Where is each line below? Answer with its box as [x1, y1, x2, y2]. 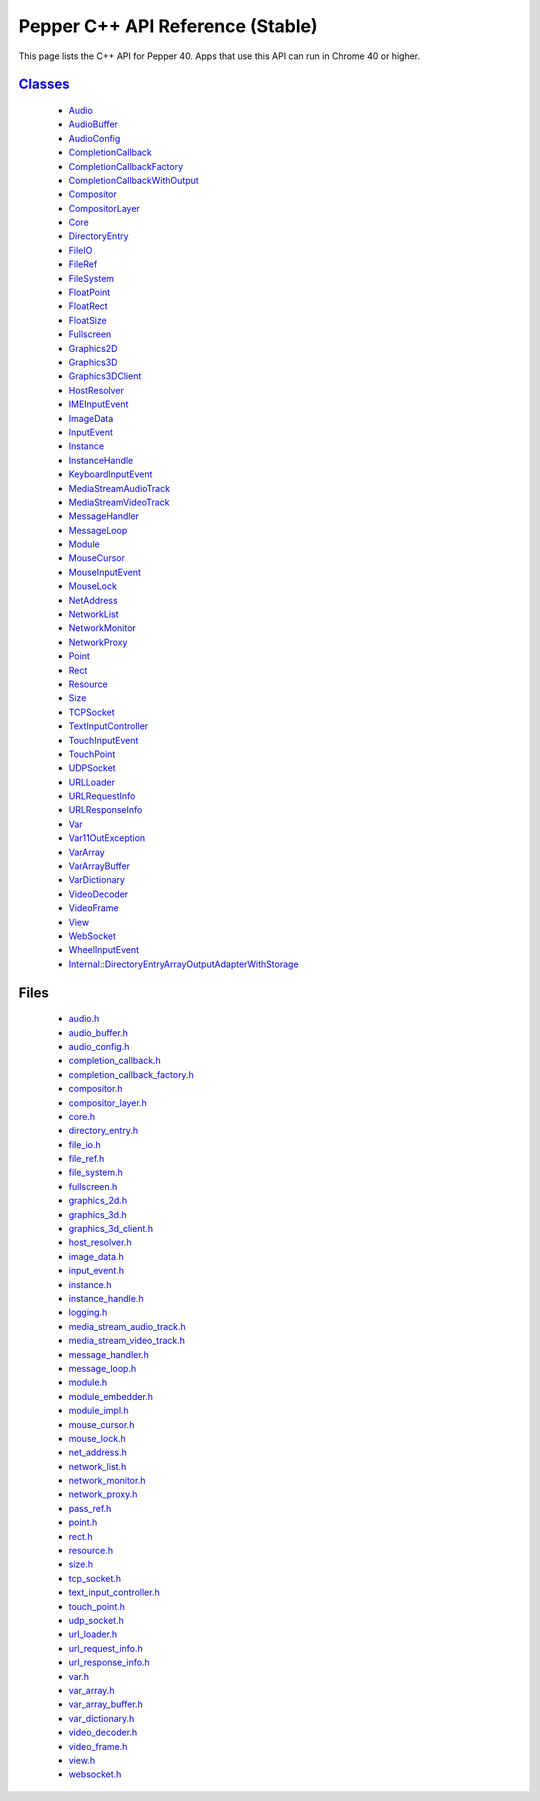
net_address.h [68, 1446, 127, 1459]
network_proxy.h [68, 1488, 138, 1500]
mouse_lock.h [68, 1432, 127, 1444]
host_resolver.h [68, 1236, 132, 1249]
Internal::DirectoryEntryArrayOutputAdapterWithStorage [68, 958, 299, 970]
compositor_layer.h [68, 1096, 147, 1109]
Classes [18, 76, 70, 93]
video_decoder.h [68, 1726, 138, 1739]
